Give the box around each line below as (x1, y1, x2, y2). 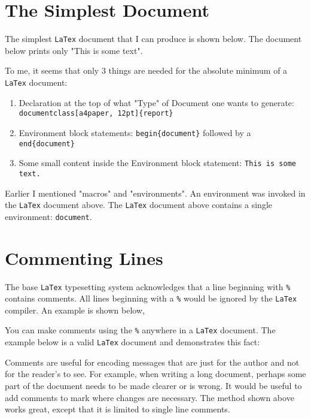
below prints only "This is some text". (5, 44, 143, 56)
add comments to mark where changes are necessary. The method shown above (5, 391, 294, 403)
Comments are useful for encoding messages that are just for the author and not (5, 355, 300, 368)
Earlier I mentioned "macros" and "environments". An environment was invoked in (5, 186, 306, 199)
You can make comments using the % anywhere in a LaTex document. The (5, 324, 276, 336)
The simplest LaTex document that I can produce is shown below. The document (5, 32, 302, 45)
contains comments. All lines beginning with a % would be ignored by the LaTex (5, 292, 297, 305)
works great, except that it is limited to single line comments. (5, 403, 230, 415)
